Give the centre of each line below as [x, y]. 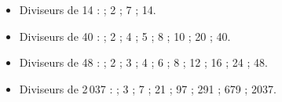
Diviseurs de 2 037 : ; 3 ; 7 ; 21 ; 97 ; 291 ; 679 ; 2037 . [148, 88]
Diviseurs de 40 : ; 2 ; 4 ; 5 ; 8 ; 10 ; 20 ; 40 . [125, 36]
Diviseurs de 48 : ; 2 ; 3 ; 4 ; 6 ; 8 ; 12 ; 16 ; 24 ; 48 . [143, 62]
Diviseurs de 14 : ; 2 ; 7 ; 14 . [88, 9]
